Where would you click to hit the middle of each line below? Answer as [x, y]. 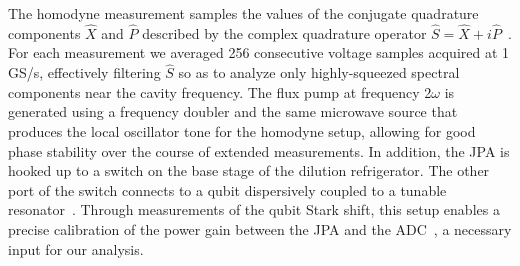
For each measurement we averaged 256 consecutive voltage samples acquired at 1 [259, 52]
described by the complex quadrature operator [284, 32]
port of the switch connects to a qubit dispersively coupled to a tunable [227, 189]
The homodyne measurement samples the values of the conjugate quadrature [243, 13]
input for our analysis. [76, 248]
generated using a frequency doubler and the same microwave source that [233, 111]
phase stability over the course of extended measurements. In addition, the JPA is [259, 150]
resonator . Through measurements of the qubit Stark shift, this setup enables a [254, 209]
